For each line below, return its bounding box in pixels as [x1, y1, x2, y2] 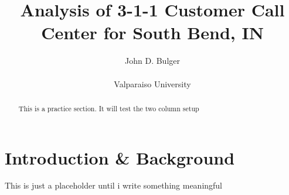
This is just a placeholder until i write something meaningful [5, 179, 223, 191]
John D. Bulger [125, 54, 180, 67]
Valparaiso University [114, 77, 191, 90]
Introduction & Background [5, 145, 235, 169]
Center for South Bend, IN [41, 20, 264, 45]
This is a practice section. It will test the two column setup [18, 103, 199, 113]
